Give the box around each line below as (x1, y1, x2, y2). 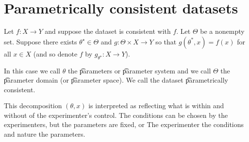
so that (155, 36, 177, 46)
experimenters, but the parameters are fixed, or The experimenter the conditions (4, 119, 244, 129)
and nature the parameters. (4, 129, 85, 139)
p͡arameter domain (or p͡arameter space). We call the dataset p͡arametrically (4, 75, 228, 85)
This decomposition (4, 100, 62, 111)
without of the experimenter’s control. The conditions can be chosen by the (4, 110, 228, 120)
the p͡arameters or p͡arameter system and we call (67, 65, 211, 75)
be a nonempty (200, 26, 245, 36)
